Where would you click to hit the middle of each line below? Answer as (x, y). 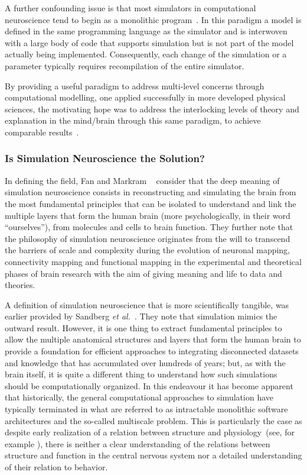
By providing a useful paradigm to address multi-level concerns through (135, 85)
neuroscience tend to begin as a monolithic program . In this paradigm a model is (153, 19)
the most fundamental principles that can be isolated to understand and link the (151, 203)
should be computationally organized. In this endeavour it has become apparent (149, 385)
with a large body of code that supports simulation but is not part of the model (149, 42)
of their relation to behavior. (56, 467)
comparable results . (42, 132)
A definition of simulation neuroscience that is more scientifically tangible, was (147, 304)
